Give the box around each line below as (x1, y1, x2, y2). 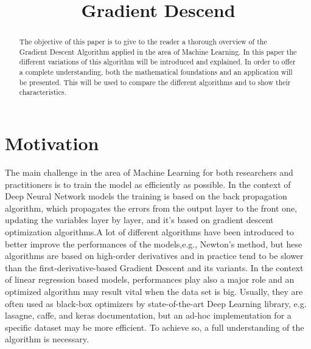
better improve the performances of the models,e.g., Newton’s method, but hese (5, 237, 302, 250)
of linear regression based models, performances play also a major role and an (5, 273, 295, 286)
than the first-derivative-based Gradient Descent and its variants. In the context (5, 261, 304, 274)
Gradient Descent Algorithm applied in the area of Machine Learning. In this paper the (19, 46, 297, 57)
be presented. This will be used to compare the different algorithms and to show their (19, 77, 291, 87)
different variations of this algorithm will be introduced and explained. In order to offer (19, 57, 296, 67)
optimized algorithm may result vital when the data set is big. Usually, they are (5, 285, 303, 297)
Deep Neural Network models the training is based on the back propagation (5, 190, 287, 202)
